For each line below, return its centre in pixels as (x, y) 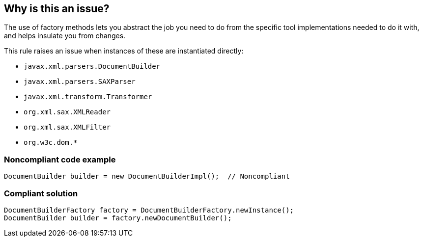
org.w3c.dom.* (51, 143)
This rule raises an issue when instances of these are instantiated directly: (124, 51)
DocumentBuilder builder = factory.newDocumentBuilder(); (118, 218)
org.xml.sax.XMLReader (67, 112)
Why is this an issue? (57, 9)
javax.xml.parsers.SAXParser (80, 82)
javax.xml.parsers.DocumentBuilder (92, 67)
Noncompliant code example (60, 159)
